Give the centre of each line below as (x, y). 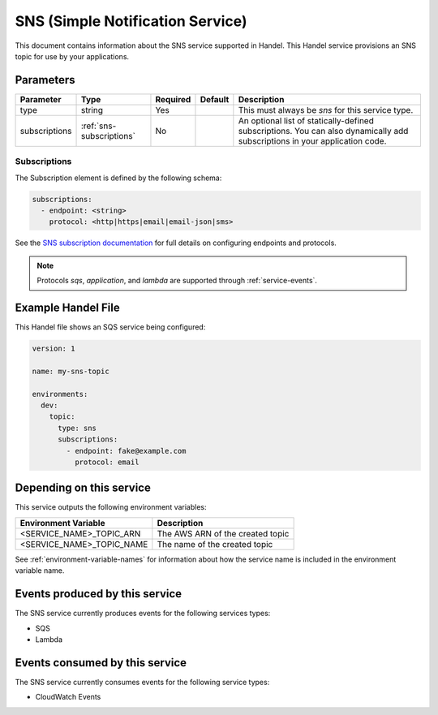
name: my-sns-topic (71, 371)
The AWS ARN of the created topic (223, 533)
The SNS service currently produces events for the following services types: (143, 614)
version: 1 (54, 349)
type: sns (77, 428)
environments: (60, 394)
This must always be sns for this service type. (326, 110)
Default (215, 99)
